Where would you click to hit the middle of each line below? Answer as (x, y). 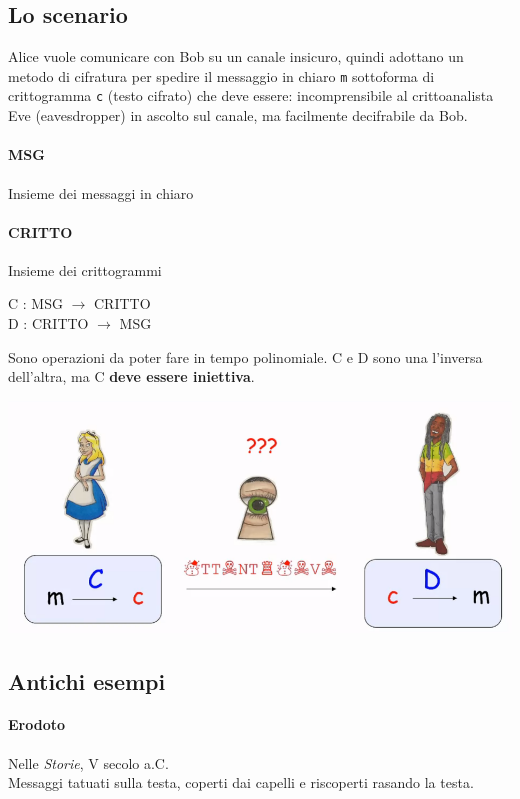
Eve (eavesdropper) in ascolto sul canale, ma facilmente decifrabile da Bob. (238, 115)
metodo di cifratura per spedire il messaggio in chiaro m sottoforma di (221, 75)
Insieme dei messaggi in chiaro (101, 192)
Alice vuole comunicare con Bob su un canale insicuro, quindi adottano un (236, 56)
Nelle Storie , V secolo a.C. (88, 762)
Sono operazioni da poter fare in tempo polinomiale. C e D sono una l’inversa (245, 356)
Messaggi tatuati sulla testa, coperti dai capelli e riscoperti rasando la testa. (241, 782)
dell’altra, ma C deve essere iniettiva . (131, 376)
